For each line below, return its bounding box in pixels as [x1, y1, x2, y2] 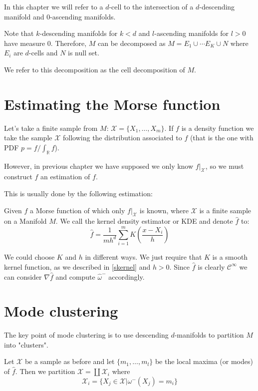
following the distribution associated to [63, 132, 182, 143]
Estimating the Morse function [4, 93, 221, 114]
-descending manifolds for [39, 28, 118, 38]
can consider [4, 271, 42, 282]
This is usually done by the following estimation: [4, 188, 153, 199]
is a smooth [212, 252, 248, 262]
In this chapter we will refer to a [4, 1, 103, 11]
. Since [169, 261, 190, 272]
